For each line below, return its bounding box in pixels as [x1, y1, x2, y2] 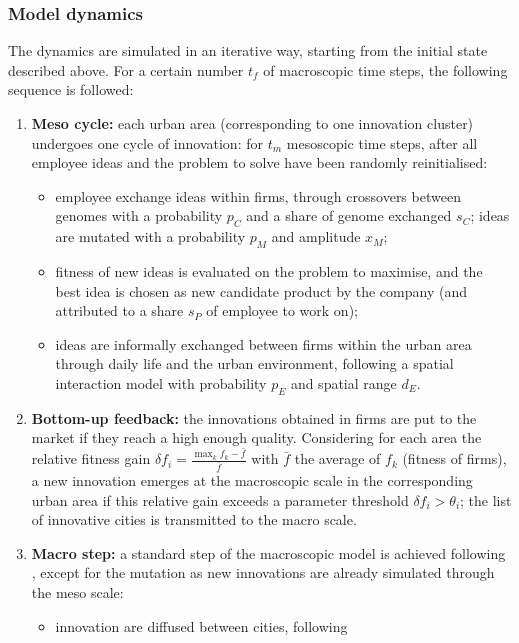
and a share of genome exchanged [246, 205, 452, 226]
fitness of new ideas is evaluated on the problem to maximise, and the [55, 260, 483, 281]
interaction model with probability [55, 372, 267, 393]
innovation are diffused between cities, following [55, 615, 348, 636]
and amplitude [271, 226, 361, 247]
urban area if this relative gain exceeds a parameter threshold [31, 489, 409, 510]
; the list [460, 489, 512, 510]
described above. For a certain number [8, 59, 244, 80]
